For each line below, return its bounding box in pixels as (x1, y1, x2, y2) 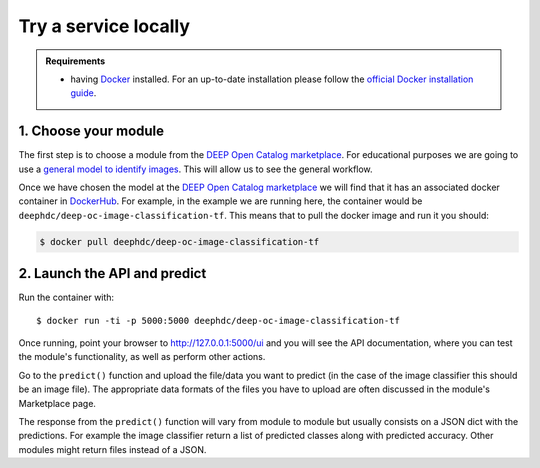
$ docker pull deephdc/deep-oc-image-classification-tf (39, 236, 320, 247)
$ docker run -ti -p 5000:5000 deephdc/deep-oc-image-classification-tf (36, 315, 400, 326)
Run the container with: (18, 291, 115, 304)
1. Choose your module (18, 123, 165, 140)
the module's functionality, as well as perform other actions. (18, 351, 266, 363)
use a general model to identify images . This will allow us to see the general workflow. (18, 163, 374, 175)
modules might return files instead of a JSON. (18, 443, 207, 455)
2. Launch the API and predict (18, 265, 207, 282)
